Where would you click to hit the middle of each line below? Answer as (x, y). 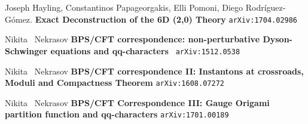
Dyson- (277, 39)
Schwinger (26, 50)
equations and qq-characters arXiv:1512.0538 (145, 50)
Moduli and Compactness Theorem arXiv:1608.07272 (115, 83)
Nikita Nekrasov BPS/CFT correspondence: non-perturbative (132, 39)
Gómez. (19, 19)
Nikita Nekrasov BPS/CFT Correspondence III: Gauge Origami (137, 102)
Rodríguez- (266, 7)
